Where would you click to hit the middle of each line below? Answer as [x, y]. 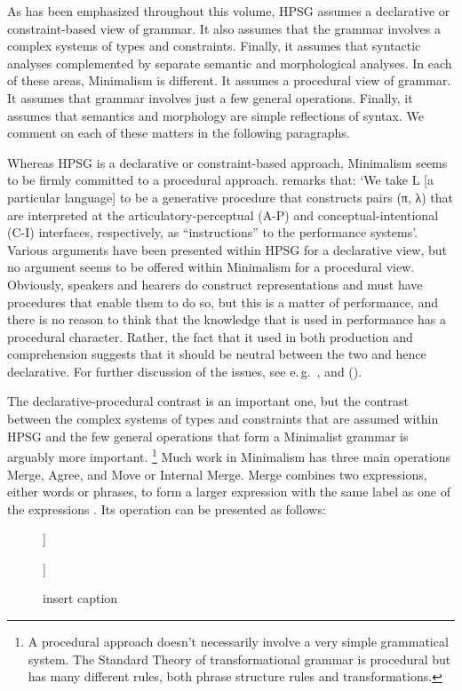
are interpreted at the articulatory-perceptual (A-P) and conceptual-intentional [223, 214]
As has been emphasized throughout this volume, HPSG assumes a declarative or [229, 11]
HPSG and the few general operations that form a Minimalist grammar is [208, 436]
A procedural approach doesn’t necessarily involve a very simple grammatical [238, 642]
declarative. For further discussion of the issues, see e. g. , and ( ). [185, 371]
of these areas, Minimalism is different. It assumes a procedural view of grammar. [229, 80]
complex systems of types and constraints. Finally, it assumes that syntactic [214, 46]
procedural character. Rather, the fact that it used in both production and [210, 336]
